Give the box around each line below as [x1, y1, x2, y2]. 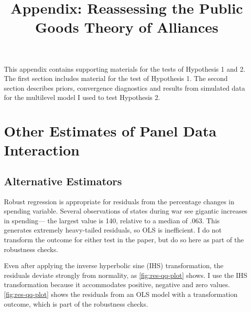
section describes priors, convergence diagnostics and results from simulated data [4, 82, 245, 93]
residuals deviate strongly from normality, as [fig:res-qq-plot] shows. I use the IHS [4, 270, 248, 280]
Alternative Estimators [4, 173, 122, 188]
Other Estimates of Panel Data [4, 121, 217, 141]
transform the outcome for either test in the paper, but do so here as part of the [4, 234, 244, 245]
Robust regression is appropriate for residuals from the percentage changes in [4, 196, 234, 206]
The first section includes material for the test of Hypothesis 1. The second [4, 73, 228, 83]
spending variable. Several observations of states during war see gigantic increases [4, 206, 248, 216]
